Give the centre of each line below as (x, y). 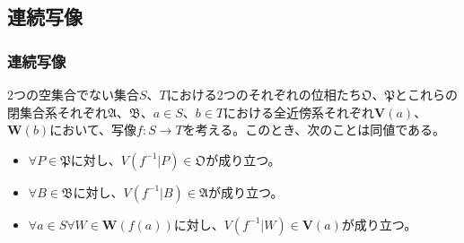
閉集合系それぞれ (57, 112)
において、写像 (93, 130)
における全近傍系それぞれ (299, 112)
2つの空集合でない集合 (73, 94)
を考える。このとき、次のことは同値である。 (314, 130)
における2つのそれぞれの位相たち (264, 94)
